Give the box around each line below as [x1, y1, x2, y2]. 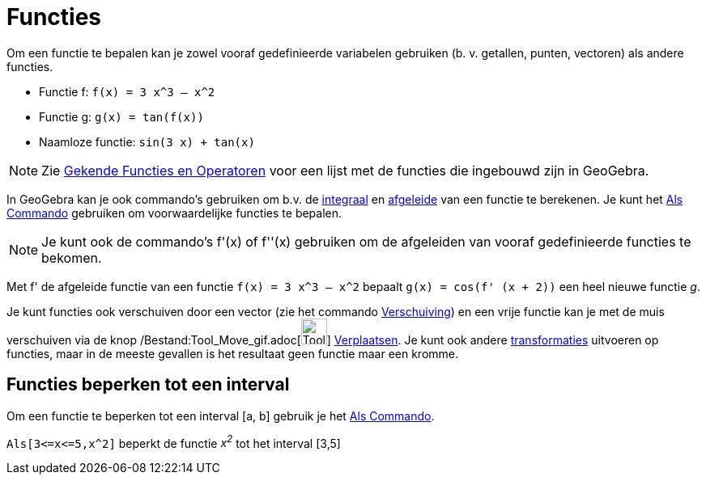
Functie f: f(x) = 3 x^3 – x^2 [39, 84, 215, 99]
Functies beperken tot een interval [6, 374, 290, 395]
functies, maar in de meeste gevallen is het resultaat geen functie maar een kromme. [6, 346, 459, 361]
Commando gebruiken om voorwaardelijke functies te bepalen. [6, 205, 342, 220]
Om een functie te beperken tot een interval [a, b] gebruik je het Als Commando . [6, 408, 435, 423]
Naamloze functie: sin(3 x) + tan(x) [39, 134, 255, 149]
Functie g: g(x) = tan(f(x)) [39, 109, 204, 124]
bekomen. [41, 249, 102, 266]
